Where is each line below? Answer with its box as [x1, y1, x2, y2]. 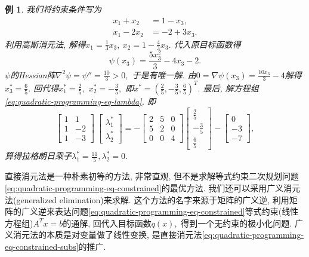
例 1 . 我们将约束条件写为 [5, 3, 101, 15]
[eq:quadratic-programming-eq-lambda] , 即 [5, 94, 156, 107]
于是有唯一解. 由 [132, 68, 196, 81]
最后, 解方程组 [203, 81, 259, 94]
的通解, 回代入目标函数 [63, 216, 152, 229]
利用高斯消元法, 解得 [5, 38, 86, 50]
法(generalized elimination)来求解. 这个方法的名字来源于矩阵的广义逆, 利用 [5, 193, 289, 206]
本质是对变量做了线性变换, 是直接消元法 [46, 228, 202, 241]
